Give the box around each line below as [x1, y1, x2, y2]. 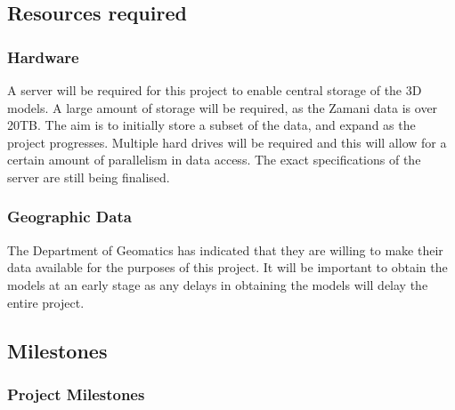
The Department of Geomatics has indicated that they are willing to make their [7, 240, 443, 259]
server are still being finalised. [7, 167, 170, 186]
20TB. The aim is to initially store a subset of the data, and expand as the [7, 116, 416, 134]
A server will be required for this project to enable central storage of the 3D [7, 81, 422, 99]
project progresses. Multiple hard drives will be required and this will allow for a [7, 133, 447, 151]
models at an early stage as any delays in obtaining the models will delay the [7, 275, 428, 293]
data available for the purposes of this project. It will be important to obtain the [7, 258, 448, 277]
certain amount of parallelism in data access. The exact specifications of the [7, 150, 421, 169]
